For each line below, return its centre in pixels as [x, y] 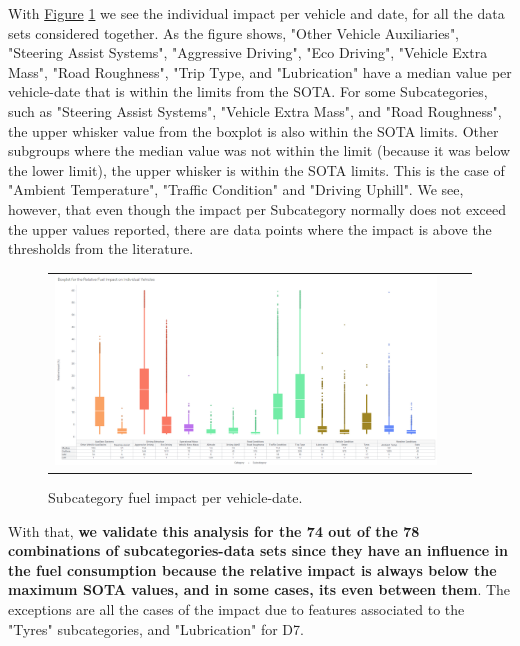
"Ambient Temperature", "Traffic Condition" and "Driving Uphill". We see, [236, 189]
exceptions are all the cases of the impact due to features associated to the [236, 609]
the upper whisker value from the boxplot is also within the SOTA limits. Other [253, 130]
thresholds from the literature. [101, 248]
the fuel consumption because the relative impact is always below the [252, 569]
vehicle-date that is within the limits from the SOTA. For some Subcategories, [248, 91]
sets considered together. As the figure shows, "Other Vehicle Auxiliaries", [234, 32]
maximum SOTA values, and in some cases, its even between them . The [259, 589]
